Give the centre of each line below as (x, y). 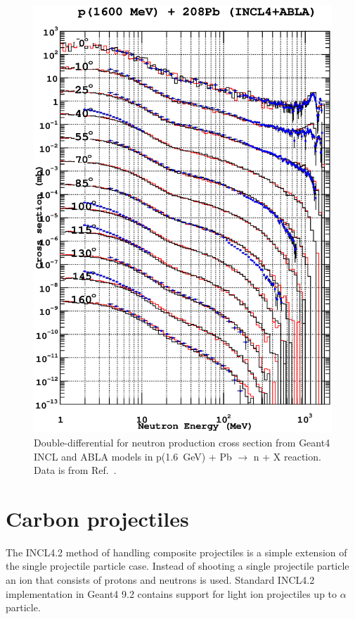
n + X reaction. (287, 456)
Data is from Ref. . (75, 470)
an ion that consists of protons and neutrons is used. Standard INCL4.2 (160, 580)
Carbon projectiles (97, 518)
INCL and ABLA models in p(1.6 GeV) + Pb (133, 456)
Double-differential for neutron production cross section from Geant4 (182, 442)
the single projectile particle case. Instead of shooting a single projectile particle (177, 566)
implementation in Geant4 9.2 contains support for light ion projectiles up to (172, 593)
